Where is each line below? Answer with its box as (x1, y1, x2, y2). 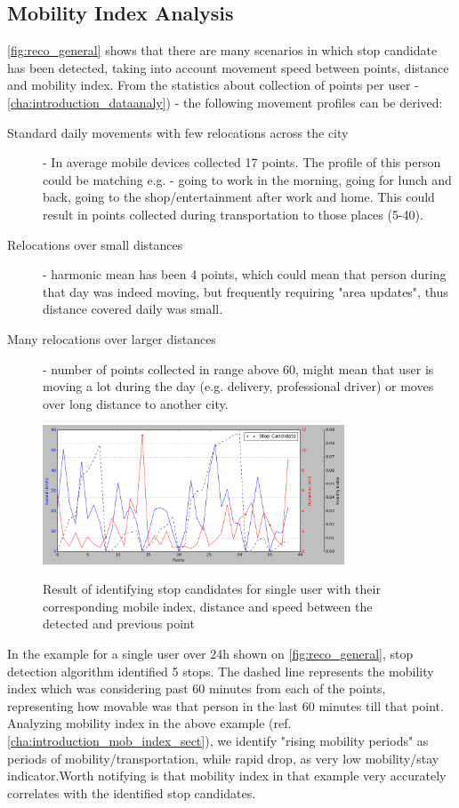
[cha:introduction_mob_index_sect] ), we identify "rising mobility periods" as (7, 731, 429, 749)
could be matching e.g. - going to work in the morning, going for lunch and (43, 170, 452, 188)
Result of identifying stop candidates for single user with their (43, 580, 381, 598)
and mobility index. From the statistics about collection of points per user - (7, 76, 419, 94)
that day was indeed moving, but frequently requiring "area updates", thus (43, 282, 448, 300)
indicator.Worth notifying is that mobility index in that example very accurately (7, 766, 447, 785)
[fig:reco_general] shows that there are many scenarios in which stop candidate (7, 41, 438, 60)
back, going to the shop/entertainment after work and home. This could (43, 188, 435, 206)
